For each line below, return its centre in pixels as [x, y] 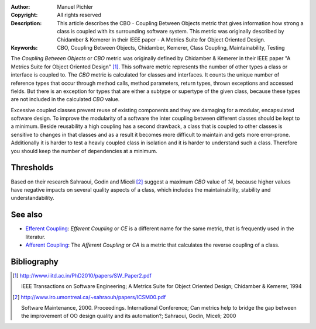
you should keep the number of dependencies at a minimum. [84, 151]
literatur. [35, 237]
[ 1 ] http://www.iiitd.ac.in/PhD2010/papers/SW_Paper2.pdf [82, 275]
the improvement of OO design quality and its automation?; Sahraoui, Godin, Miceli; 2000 [129, 316]
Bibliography [35, 262]
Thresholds [32, 167]
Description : [26, 23]
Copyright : [24, 15]
